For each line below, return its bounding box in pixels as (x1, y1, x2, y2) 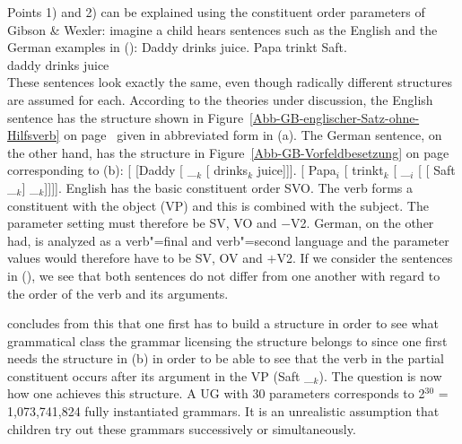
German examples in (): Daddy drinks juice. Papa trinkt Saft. (7, 38, 347, 57)
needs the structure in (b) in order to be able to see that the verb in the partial (7, 349, 444, 368)
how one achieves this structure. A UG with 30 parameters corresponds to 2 (7, 384, 425, 403)
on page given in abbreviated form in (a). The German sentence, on (64, 126, 442, 144)
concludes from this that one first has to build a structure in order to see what (7, 314, 439, 333)
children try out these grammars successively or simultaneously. (7, 419, 356, 438)
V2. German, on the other (291, 213, 434, 232)
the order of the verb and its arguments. (7, 283, 229, 302)
